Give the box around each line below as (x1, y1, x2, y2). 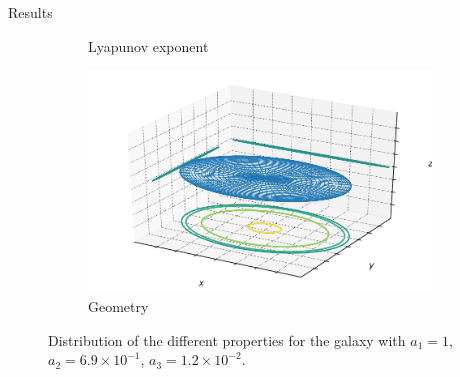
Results (8, 2, 53, 22)
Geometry (88, 295, 149, 316)
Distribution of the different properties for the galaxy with (48, 329, 406, 350)
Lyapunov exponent (88, 35, 209, 56)
